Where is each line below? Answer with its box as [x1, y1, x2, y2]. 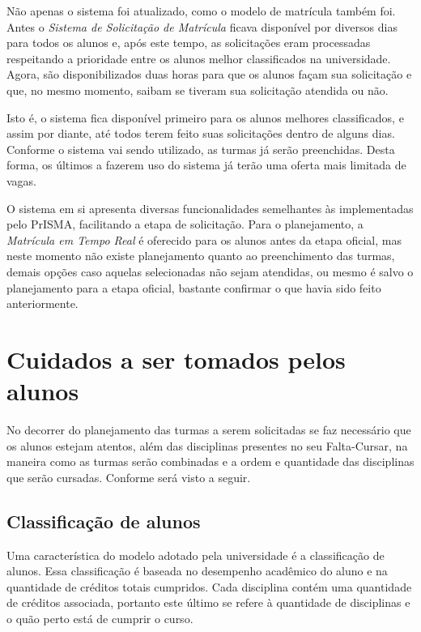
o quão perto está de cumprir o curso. [6, 609, 193, 626]
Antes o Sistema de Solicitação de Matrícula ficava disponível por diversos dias [6, 18, 398, 35]
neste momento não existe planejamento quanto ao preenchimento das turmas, [6, 247, 395, 264]
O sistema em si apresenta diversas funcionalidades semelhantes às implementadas [6, 199, 414, 216]
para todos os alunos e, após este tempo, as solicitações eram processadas [6, 34, 371, 51]
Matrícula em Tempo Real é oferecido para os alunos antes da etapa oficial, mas [6, 231, 402, 248]
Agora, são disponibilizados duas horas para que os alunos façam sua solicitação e [6, 66, 412, 83]
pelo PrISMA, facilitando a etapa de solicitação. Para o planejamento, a [6, 216, 364, 233]
